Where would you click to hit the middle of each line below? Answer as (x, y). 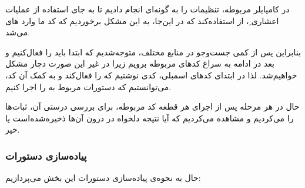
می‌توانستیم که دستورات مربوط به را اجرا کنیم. (88, 86)
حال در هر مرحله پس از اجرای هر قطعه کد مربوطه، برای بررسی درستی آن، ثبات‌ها (152, 106)
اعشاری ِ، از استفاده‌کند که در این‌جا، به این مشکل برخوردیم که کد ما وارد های (142, 20)
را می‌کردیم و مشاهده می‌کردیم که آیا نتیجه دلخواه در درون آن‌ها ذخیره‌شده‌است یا (150, 118)
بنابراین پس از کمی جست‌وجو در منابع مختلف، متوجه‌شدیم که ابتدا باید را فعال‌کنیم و (153, 52)
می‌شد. (18, 32)
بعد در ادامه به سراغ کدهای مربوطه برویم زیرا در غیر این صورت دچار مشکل (140, 63)
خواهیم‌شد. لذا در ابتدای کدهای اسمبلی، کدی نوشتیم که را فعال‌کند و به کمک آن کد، (151, 75)
